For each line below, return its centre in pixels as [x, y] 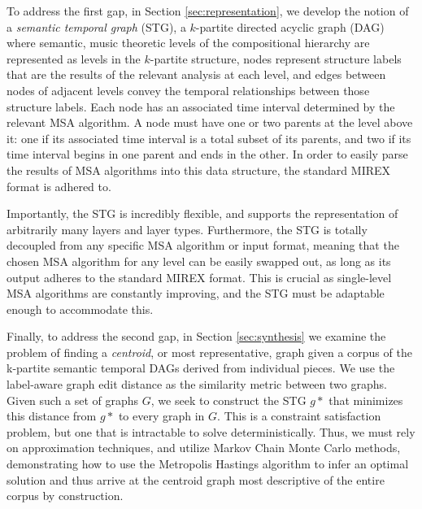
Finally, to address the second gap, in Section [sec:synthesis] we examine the [196, 336]
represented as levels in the [74, 58]
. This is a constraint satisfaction [299, 416]
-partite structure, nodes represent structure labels [276, 58]
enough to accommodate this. [80, 309]
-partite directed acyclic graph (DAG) [290, 26]
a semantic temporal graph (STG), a [96, 26]
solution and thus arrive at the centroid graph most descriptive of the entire [196, 479]
